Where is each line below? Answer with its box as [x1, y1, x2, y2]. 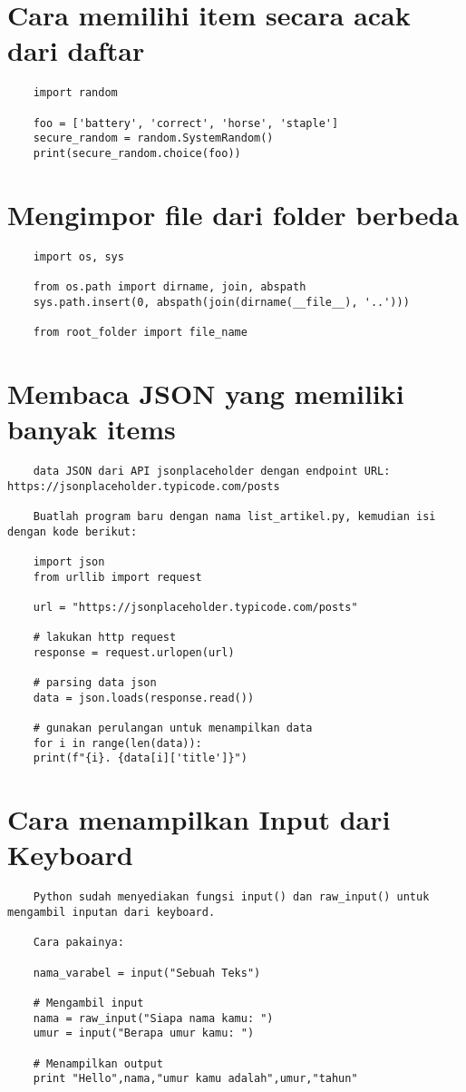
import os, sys [33, 250, 124, 263]
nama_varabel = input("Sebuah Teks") [33, 966, 261, 979]
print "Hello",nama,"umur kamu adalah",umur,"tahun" [33, 1072, 358, 1086]
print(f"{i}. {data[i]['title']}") [33, 752, 248, 765]
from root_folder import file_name [33, 326, 248, 339]
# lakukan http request [33, 631, 177, 644]
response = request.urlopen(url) [33, 645, 235, 659]
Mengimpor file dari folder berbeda [7, 195, 460, 232]
